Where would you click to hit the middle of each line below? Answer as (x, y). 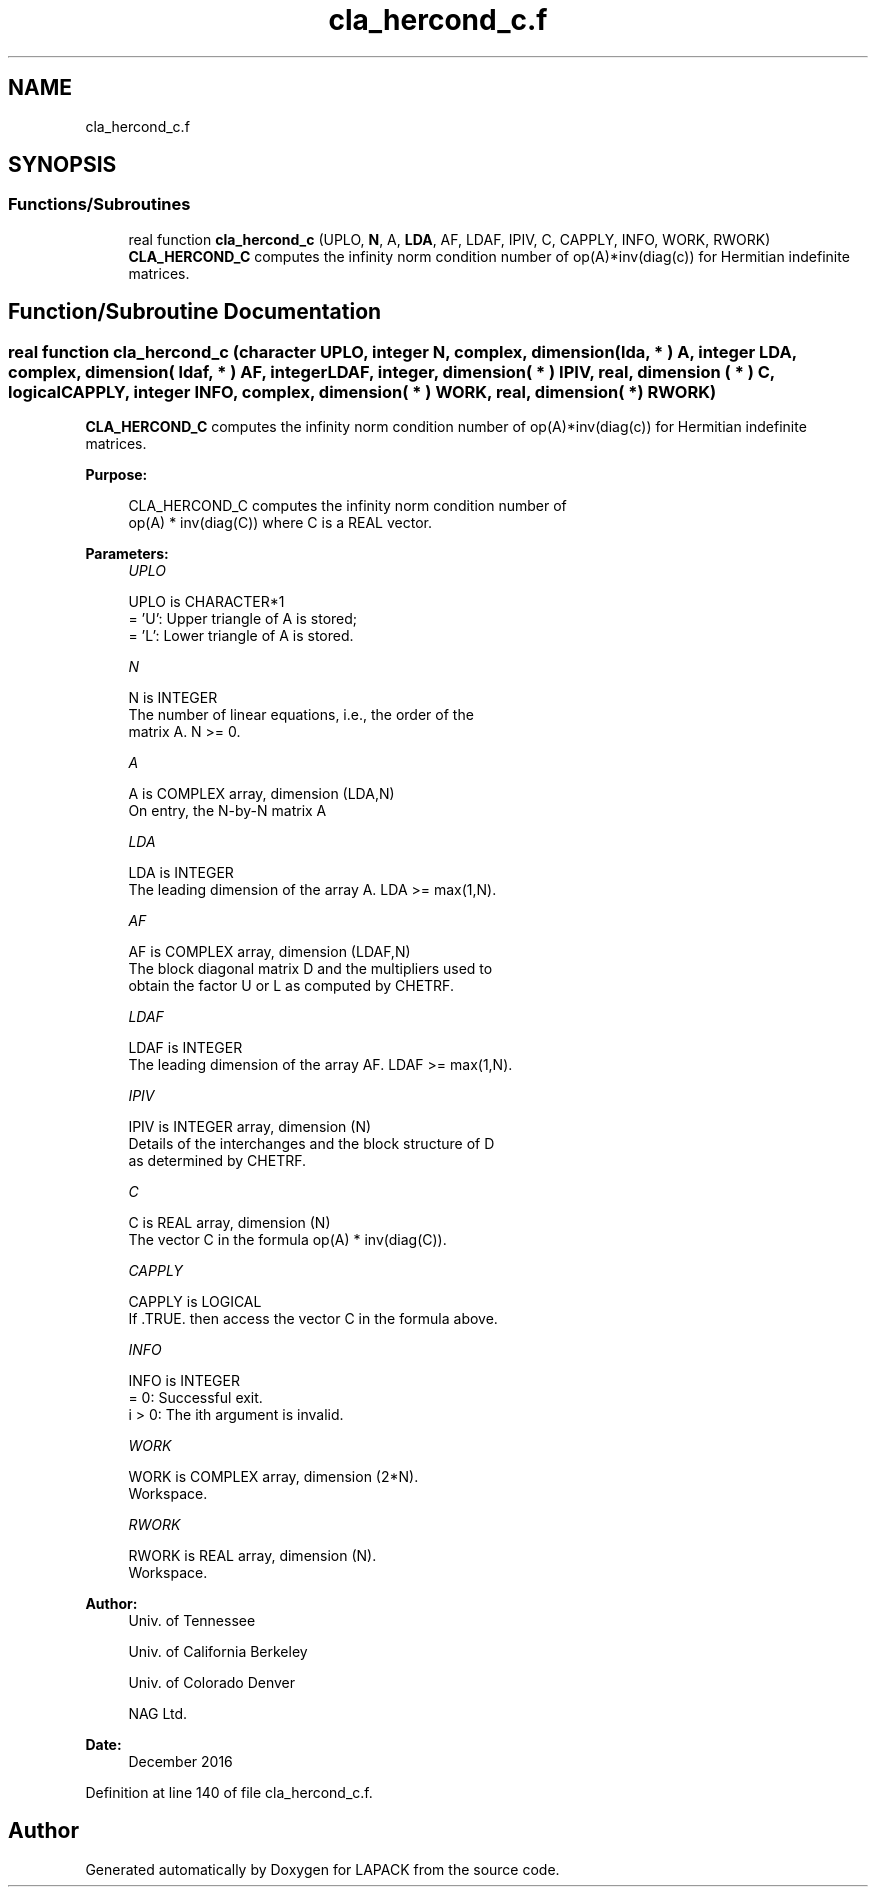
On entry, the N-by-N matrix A (227, 811)
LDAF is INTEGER (185, 1048)
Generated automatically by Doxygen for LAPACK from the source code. (322, 1869)
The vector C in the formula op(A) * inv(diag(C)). (287, 1240)
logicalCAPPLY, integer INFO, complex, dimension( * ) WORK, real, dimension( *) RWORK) (362, 391)
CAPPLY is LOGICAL (195, 1302)
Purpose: (116, 475)
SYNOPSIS (62, 165)
